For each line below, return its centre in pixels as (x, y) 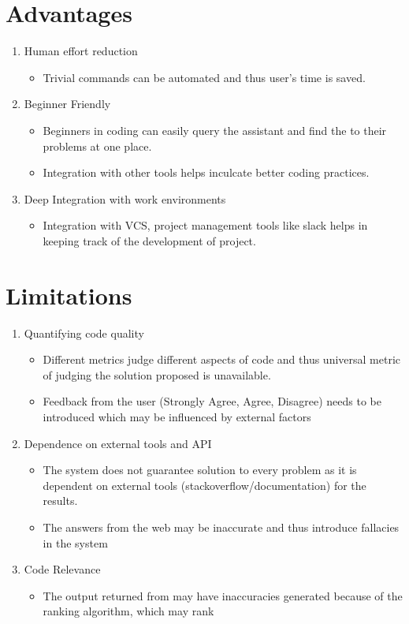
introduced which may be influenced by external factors (177, 416)
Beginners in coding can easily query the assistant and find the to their (215, 130)
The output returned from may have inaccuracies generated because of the (223, 595)
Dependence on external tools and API (118, 443)
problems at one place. (97, 146)
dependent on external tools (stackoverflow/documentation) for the (204, 485)
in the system (75, 542)
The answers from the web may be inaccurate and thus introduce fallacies (221, 527)
